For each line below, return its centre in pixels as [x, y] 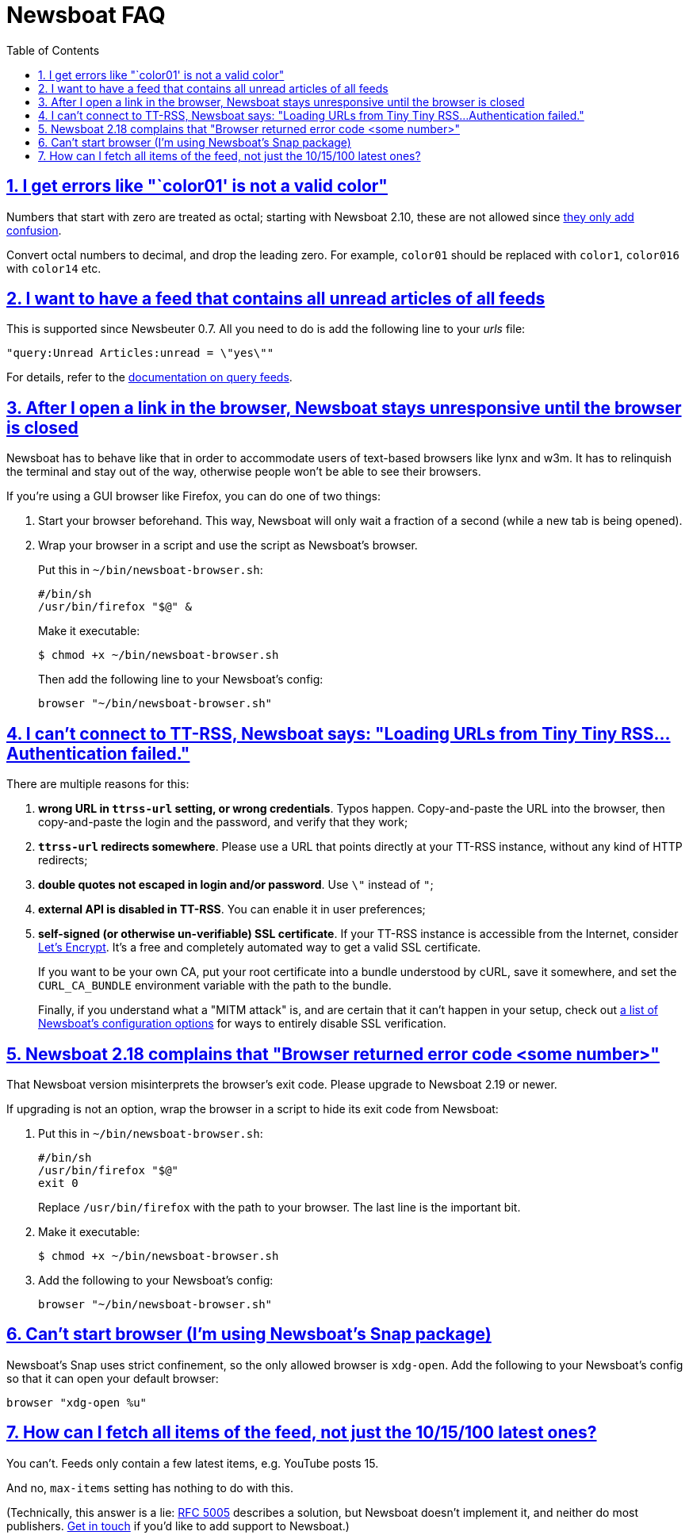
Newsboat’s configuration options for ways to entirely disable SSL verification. [242, 1024]
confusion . [34, 230]
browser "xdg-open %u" [77, 1402]
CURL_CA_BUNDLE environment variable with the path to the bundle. [215, 986]
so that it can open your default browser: [113, 1378]
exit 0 [58, 1183]
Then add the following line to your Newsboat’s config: [181, 680]
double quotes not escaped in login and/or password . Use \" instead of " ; [236, 885]
